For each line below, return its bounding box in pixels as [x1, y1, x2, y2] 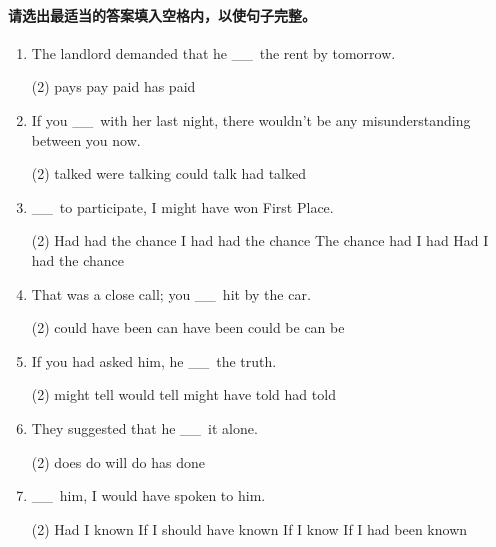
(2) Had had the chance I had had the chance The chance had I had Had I [31, 230, 489, 251]
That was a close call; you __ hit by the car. [31, 283, 311, 304]
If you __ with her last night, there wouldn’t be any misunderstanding [31, 109, 471, 130]
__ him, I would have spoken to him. [31, 485, 266, 506]
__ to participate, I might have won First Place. [31, 196, 334, 217]
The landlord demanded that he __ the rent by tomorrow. [31, 42, 396, 63]
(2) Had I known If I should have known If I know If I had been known [31, 518, 468, 539]
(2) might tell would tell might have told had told [31, 384, 336, 405]
